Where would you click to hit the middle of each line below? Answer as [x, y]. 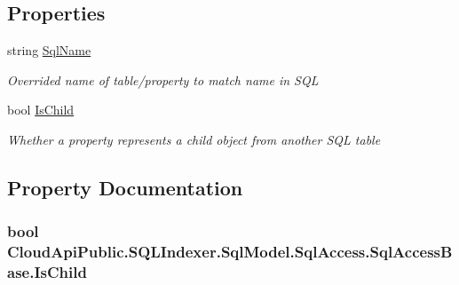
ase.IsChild [47, 272]
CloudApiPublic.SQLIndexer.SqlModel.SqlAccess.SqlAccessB [230, 252]
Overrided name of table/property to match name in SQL [163, 79]
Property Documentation [125, 187]
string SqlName [49, 50]
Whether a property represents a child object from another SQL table [194, 139]
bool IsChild [41, 110]
